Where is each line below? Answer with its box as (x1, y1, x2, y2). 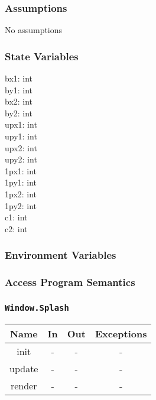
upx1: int (5, 118, 37, 131)
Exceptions (95, 326, 147, 340)
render (10, 378, 37, 392)
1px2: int (5, 187, 37, 200)
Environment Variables (5, 248, 116, 262)
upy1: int (5, 130, 37, 142)
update (9, 361, 38, 375)
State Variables (5, 48, 79, 63)
